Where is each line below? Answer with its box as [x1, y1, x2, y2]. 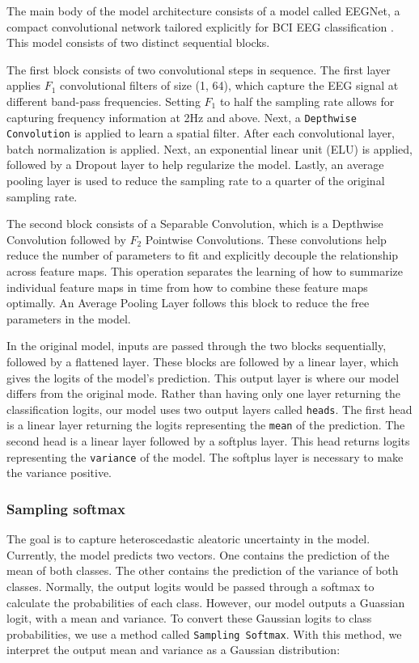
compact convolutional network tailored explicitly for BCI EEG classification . [6, 18, 394, 35]
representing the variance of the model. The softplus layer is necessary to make [6, 448, 404, 465]
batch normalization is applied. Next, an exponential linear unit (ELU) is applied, [6, 140, 413, 157]
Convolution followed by [6, 230, 126, 247]
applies [6, 77, 41, 94]
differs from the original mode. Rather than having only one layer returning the [6, 385, 401, 402]
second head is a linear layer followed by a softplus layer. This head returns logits [6, 433, 410, 450]
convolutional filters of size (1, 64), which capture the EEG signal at [60, 77, 399, 94]
